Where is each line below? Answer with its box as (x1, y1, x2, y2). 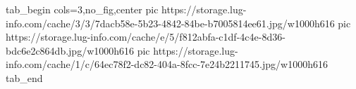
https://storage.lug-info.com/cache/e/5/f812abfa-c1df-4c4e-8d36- (6, 29, 286, 44)
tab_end (6, 70, 43, 85)
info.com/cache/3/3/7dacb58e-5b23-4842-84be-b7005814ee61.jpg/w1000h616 (6, 15, 335, 30)
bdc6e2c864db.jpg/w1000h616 (6, 43, 135, 57)
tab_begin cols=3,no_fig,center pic (6, 2, 159, 16)
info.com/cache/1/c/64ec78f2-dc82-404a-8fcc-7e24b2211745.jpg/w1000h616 (6, 57, 328, 71)
